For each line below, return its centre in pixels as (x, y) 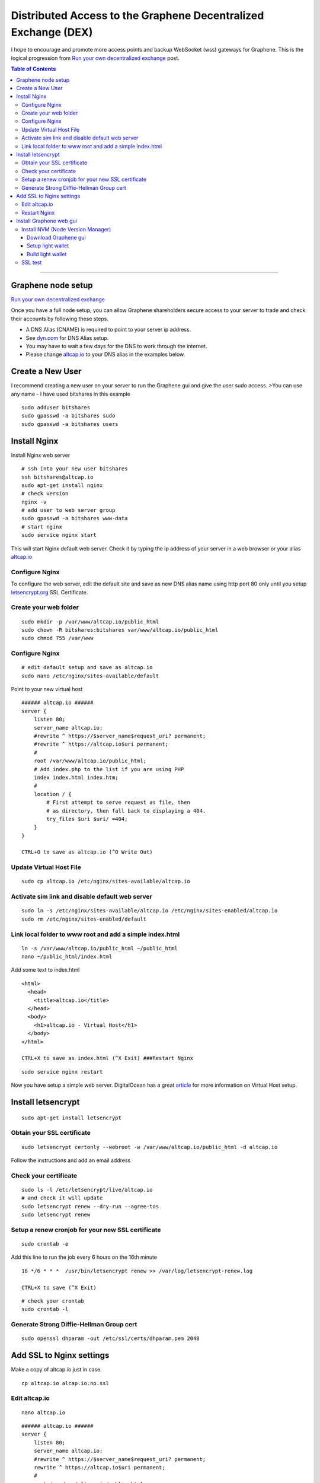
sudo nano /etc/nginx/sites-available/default (90, 676)
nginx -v (34, 502)
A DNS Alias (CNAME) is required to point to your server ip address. (108, 330)
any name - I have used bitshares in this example (71, 394)
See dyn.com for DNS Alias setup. (67, 338)
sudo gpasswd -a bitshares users (70, 424)
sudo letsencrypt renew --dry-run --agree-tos (90, 1206)
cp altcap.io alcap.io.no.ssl (65, 1383)
